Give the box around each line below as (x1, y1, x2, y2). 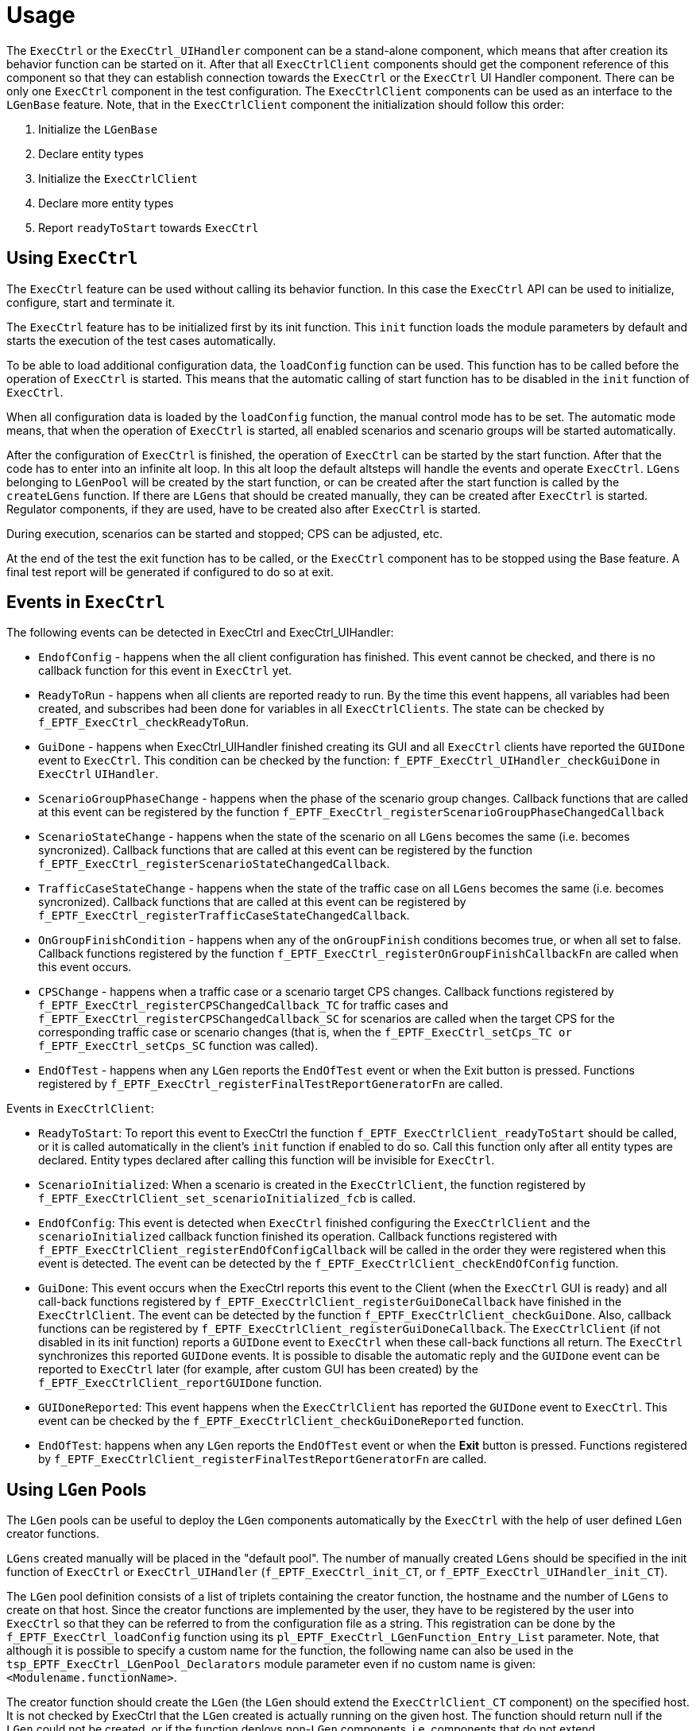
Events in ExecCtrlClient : (6, 1102, 154, 1116)
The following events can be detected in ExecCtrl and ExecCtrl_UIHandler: (6, 625, 394, 640)
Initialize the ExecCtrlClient (38, 171, 198, 185)
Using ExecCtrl (6, 248, 138, 269)
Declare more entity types (38, 196, 174, 210)
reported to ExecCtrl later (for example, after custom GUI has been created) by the (38, 1362, 478, 1377)
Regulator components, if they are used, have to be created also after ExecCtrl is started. (6, 501, 481, 516)
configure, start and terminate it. (6, 295, 176, 309)
